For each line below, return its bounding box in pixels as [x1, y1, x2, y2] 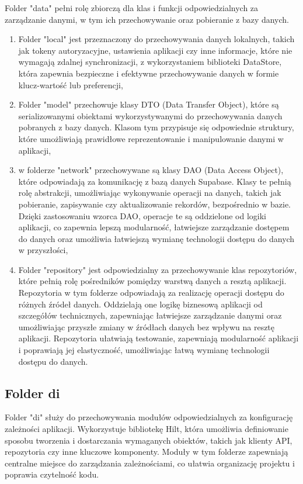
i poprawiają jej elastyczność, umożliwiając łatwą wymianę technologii [18, 344, 270, 356]
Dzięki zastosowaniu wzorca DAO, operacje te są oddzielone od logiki [18, 209, 266, 222]
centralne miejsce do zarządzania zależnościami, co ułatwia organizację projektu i [5, 457, 295, 469]
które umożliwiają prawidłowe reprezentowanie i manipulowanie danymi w [18, 132, 284, 144]
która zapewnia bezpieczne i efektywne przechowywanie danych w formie [18, 67, 279, 79]
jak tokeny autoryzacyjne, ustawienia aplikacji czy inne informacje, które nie [18, 44, 292, 56]
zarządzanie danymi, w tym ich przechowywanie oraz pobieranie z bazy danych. [5, 13, 290, 25]
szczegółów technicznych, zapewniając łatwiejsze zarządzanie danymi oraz [18, 309, 282, 321]
